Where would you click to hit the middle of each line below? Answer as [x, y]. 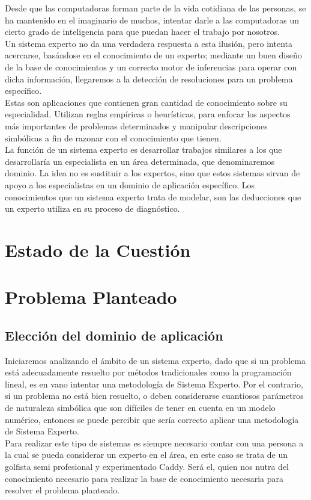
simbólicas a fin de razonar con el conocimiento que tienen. [113, 137]
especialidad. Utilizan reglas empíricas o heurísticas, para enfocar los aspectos [148, 114]
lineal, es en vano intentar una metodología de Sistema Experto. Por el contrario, [154, 384]
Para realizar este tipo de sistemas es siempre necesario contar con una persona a [154, 443]
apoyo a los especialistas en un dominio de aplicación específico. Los [130, 184]
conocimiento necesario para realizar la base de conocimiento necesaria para [144, 478]
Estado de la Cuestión [98, 249]
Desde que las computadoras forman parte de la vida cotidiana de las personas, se [155, 8]
